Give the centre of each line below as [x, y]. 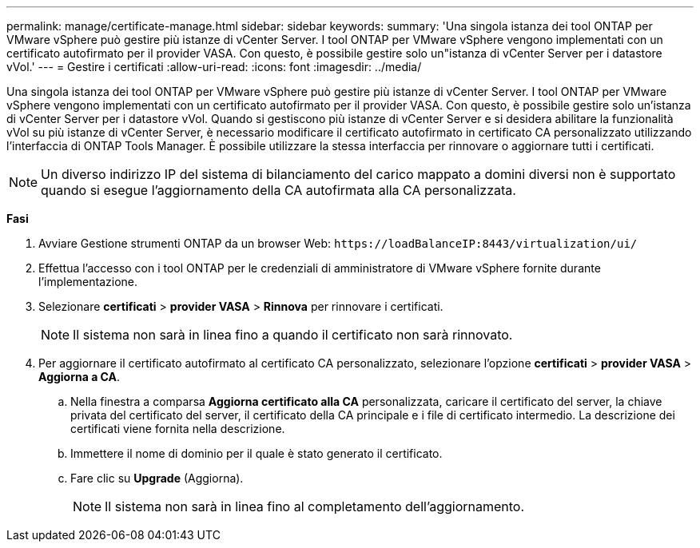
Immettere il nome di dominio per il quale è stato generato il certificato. [257, 453]
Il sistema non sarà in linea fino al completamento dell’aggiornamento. [315, 506]
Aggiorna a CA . [80, 377]
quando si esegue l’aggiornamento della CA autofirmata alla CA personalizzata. [278, 190]
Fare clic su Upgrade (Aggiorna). [157, 478]
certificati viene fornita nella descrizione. [178, 429]
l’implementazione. [88, 282]
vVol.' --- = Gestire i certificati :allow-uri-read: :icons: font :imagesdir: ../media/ [214, 67]
